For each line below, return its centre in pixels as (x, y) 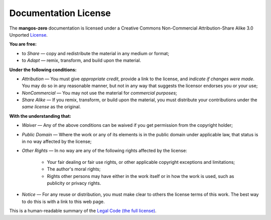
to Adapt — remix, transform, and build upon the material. (82, 61)
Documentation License (60, 13)
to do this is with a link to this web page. (63, 201)
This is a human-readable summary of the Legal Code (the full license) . (83, 211)
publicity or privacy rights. (74, 183)
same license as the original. (51, 107)
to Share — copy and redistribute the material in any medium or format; (96, 53)
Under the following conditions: (43, 70)
